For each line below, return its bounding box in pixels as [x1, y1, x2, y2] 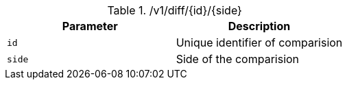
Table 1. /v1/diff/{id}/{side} [107, 3, 242, 17]
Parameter [62, 19, 118, 33]
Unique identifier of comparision [176, 36, 343, 49]
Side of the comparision [176, 52, 300, 66]
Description [228, 19, 291, 33]
